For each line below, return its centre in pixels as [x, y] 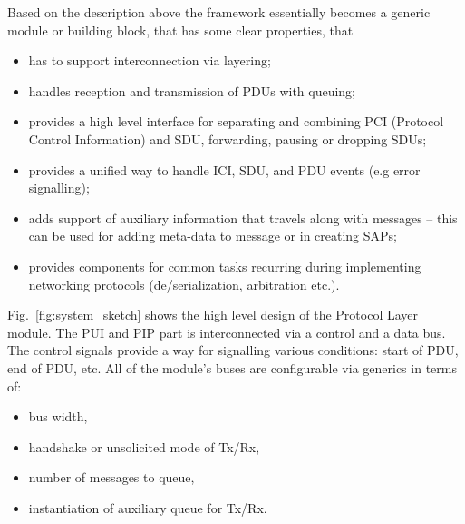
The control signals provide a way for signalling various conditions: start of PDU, [233, 350]
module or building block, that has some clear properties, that [180, 30]
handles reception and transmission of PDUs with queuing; [192, 90]
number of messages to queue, [111, 477]
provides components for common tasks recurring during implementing [225, 266]
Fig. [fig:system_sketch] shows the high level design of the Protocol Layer [213, 315]
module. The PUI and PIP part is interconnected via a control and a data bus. [227, 332]
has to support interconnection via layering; [150, 60]
